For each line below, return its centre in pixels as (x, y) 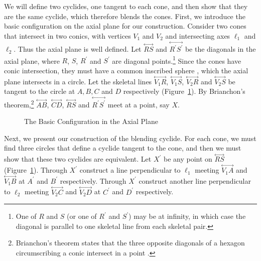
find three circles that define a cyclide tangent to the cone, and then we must (123, 148)
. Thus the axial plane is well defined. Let (78, 49)
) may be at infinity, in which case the (187, 216)
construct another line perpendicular (195, 180)
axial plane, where (32, 60)
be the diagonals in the (220, 49)
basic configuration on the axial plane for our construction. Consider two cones (125, 26)
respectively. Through (93, 180)
